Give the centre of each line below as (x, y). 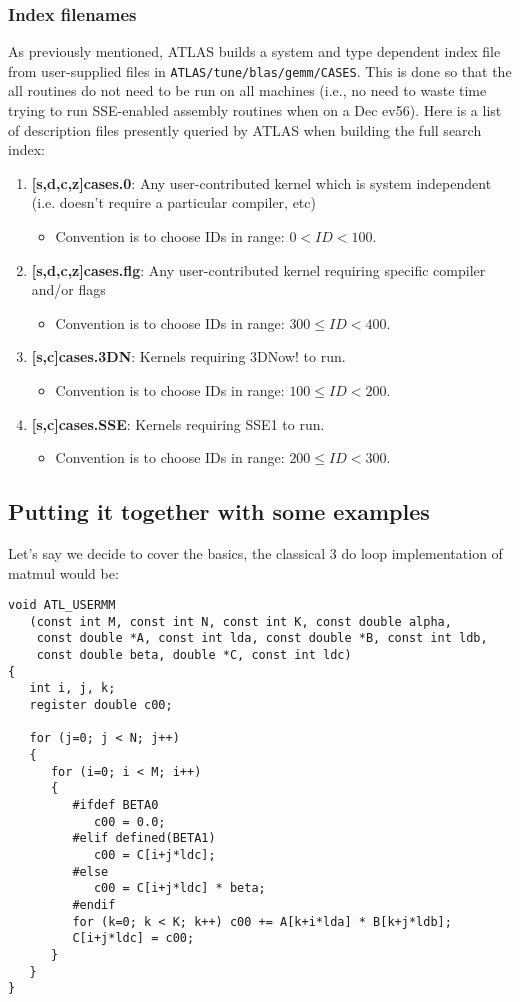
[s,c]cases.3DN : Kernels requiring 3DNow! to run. (188, 356)
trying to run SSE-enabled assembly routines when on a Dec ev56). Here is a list (255, 110)
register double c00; (101, 705)
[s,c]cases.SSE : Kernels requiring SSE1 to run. (178, 423)
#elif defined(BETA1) (144, 838)
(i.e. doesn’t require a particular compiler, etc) (173, 202)
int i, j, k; (72, 688)
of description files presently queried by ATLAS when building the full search (245, 129)
